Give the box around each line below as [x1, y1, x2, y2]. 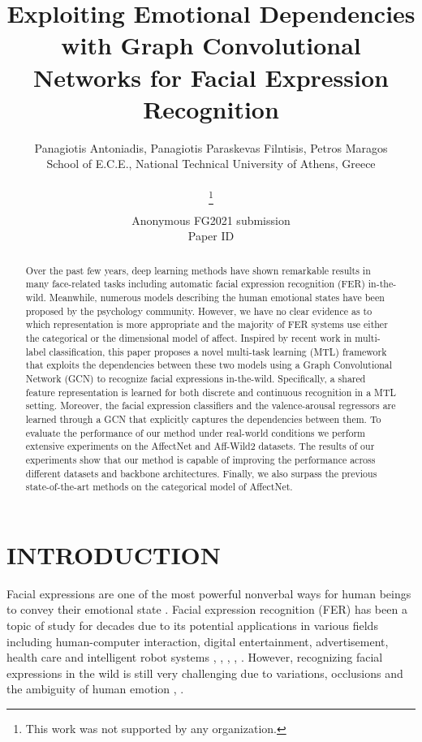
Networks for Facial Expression [33, 60, 389, 93]
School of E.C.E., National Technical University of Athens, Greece [46, 155, 376, 172]
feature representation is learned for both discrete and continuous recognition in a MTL [25, 385, 396, 399]
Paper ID [187, 227, 235, 244]
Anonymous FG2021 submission [131, 211, 291, 228]
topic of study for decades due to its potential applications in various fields [6, 617, 378, 634]
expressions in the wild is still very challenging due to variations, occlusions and [6, 664, 403, 681]
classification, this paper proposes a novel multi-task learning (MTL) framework [49, 344, 387, 358]
